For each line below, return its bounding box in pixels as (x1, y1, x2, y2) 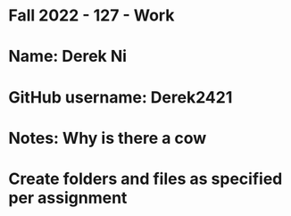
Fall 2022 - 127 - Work (8, 5, 175, 26)
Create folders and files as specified (8, 169, 283, 188)
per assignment (8, 187, 128, 208)
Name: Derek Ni (8, 46, 127, 67)
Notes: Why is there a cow (8, 128, 207, 148)
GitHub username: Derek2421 (8, 87, 233, 107)
